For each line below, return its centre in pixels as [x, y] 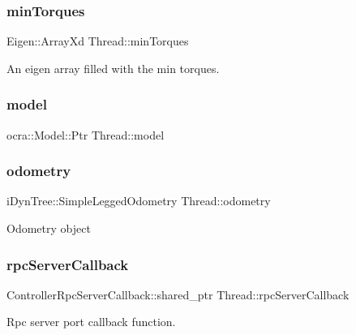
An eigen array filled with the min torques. [113, 68]
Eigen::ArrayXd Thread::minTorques [98, 41]
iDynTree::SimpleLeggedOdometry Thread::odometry [139, 201]
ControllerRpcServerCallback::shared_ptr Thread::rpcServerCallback [178, 294]
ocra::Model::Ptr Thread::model [86, 134]
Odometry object [49, 228]
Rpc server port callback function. [91, 322]
